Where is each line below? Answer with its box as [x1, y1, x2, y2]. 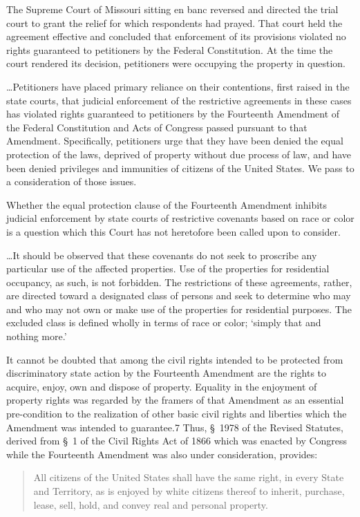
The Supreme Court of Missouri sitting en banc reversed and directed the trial [6, 2, 339, 16]
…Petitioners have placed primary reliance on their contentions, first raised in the [6, 79, 350, 93]
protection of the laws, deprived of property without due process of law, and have [6, 147, 351, 161]
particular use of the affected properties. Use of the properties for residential [6, 261, 330, 276]
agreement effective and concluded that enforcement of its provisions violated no [6, 29, 346, 44]
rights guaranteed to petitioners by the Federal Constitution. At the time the [6, 42, 333, 57]
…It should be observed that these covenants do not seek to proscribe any [6, 247, 317, 262]
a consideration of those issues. [6, 174, 137, 189]
